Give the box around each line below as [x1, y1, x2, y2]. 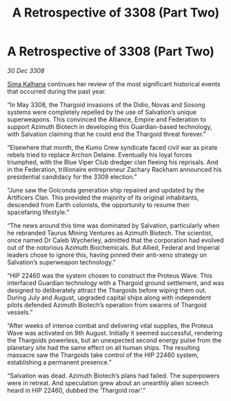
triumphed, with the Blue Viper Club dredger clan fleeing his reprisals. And [7, 157, 219, 166]
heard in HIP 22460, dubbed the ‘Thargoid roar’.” [7, 386, 146, 394]
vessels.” [7, 308, 33, 316]
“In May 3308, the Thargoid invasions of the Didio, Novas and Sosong [7, 100, 205, 108]
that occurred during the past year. [7, 87, 107, 95]
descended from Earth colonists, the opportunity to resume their [7, 200, 190, 208]
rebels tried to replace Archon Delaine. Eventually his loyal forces [7, 150, 192, 159]
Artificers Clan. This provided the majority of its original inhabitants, [7, 193, 199, 202]
